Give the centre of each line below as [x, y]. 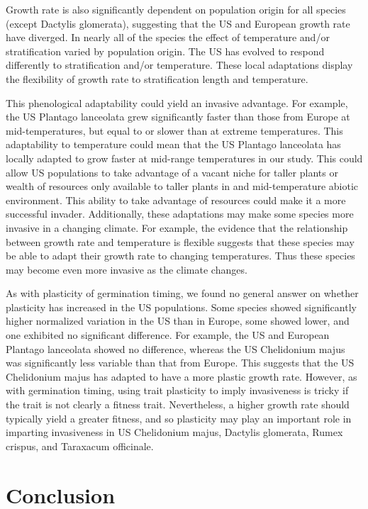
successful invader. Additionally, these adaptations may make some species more [180, 214]
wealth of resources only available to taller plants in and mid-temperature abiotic [182, 186]
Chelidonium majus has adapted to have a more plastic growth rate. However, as [182, 376]
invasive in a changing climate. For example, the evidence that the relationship [177, 227]
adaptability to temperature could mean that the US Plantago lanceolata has [173, 144]
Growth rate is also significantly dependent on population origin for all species [176, 9]
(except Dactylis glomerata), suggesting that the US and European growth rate [178, 23]
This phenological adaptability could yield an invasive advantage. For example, [177, 102]
